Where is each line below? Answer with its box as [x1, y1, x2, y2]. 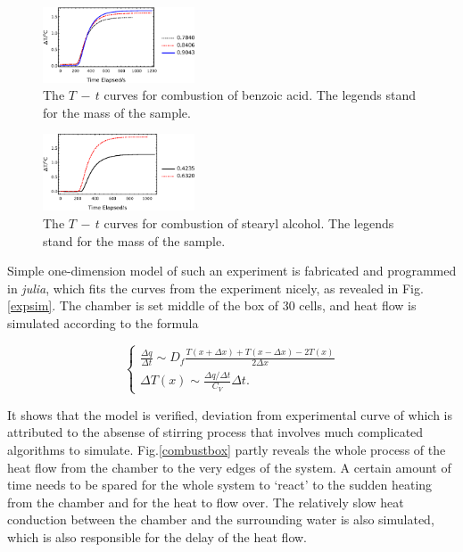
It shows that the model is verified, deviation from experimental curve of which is [7, 405, 452, 424]
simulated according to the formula [7, 313, 199, 332]
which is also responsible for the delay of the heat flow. [7, 527, 307, 546]
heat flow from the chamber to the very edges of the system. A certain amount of [7, 457, 451, 476]
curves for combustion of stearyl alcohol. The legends [103, 214, 394, 233]
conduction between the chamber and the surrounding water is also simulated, [7, 510, 434, 529]
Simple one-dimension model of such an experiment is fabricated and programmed [7, 261, 457, 280]
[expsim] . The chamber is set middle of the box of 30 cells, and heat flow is [7, 296, 417, 315]
